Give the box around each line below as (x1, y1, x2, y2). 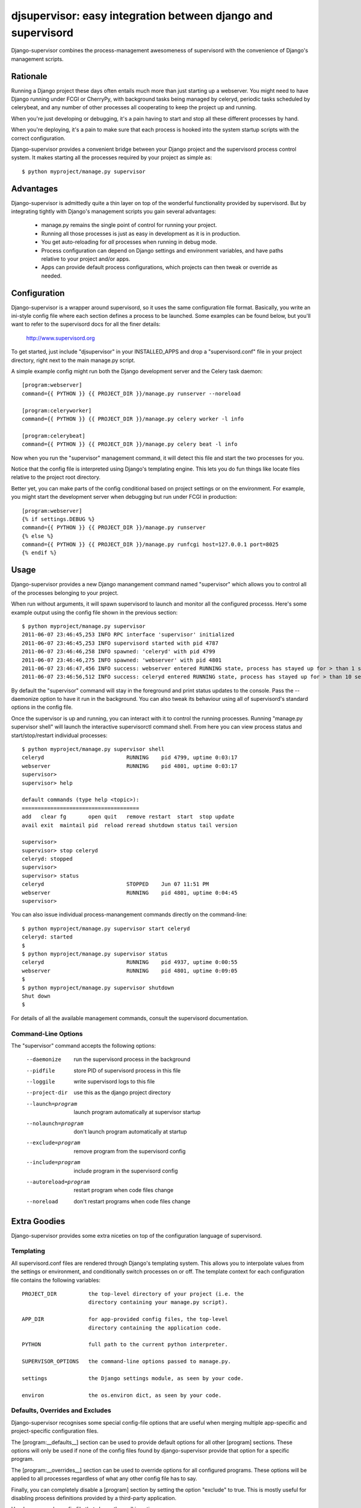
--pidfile (26, 1067, 55, 1074)
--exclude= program (26, 1139, 81, 1146)
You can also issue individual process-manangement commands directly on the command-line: (11, 911, 247, 918)
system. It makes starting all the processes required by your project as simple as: (11, 154, 212, 161)
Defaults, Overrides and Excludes (11, 1406, 111, 1415)
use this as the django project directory (73, 1089, 171, 1096)
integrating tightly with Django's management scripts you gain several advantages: (11, 208, 217, 215)
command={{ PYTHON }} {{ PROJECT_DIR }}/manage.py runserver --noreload (22, 390, 241, 397)
